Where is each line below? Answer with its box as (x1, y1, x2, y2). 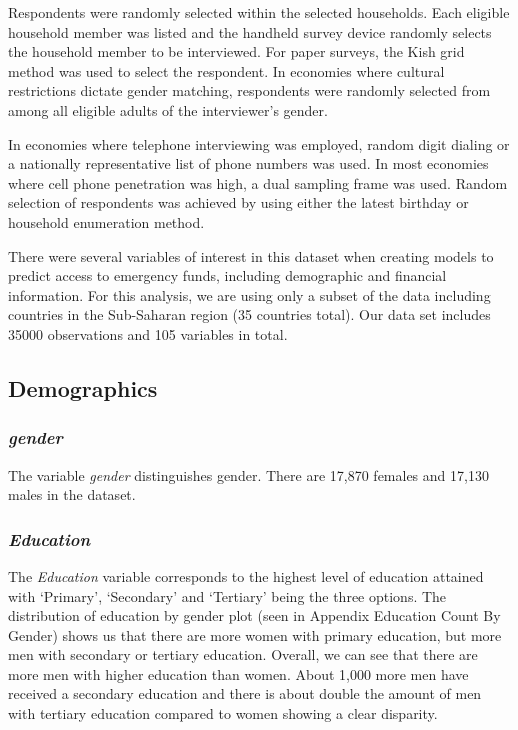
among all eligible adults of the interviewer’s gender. (8, 99, 328, 120)
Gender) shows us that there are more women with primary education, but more (8, 624, 502, 645)
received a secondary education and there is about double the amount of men (8, 683, 482, 704)
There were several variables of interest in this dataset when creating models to (8, 245, 494, 266)
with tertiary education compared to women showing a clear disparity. (8, 703, 438, 724)
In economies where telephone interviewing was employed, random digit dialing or (8, 133, 510, 154)
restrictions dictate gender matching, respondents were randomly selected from (8, 80, 491, 101)
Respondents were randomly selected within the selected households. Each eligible (8, 2, 510, 22)
